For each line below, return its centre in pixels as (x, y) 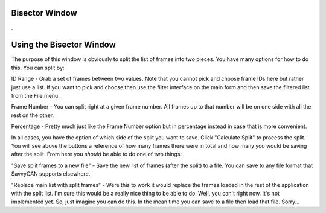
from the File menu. (35, 95)
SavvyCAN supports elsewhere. (51, 174)
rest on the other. (33, 115)
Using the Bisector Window (63, 45)
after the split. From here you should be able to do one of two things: (97, 154)
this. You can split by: (38, 68)
